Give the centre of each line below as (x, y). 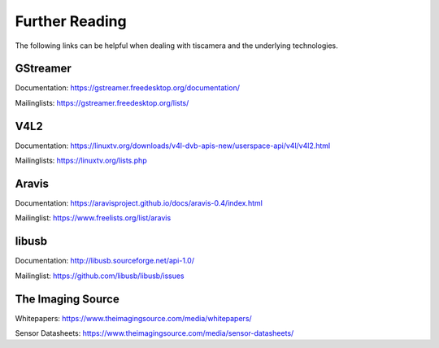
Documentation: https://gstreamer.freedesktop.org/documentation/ (127, 88)
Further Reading (71, 21)
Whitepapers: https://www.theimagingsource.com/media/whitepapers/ (133, 318)
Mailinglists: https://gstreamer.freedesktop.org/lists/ (102, 102)
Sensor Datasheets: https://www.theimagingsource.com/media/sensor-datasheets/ (154, 333)
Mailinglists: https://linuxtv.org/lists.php (81, 161)
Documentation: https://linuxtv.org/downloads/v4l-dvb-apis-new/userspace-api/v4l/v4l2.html (173, 146)
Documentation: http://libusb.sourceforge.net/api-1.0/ (105, 261)
